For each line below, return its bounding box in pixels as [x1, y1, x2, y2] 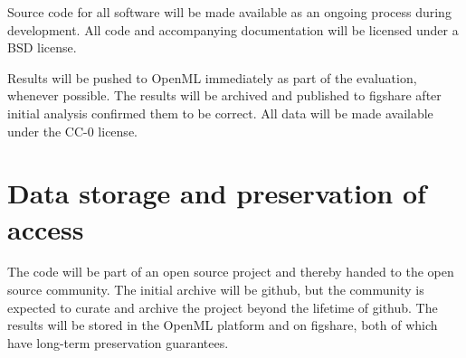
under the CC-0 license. [7, 121, 138, 140]
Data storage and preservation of [7, 174, 426, 212]
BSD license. [7, 38, 77, 57]
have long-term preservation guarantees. [7, 333, 229, 352]
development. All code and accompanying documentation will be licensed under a [7, 20, 459, 39]
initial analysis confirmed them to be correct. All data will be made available [7, 103, 433, 122]
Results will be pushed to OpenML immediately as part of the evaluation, [7, 68, 417, 87]
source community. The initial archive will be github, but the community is [7, 280, 424, 299]
